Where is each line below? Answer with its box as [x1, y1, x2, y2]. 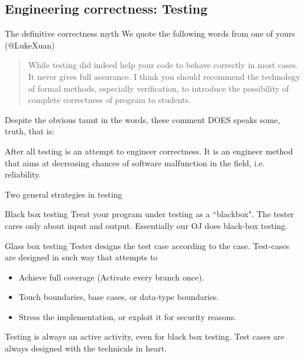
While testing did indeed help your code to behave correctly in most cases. [28, 59, 298, 71]
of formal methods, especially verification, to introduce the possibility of [28, 82, 289, 94]
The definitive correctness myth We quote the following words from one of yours [5, 27, 296, 40]
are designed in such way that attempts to [5, 251, 158, 263]
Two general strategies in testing [5, 188, 122, 200]
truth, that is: [5, 125, 55, 137]
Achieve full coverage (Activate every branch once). [18, 270, 205, 283]
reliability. [5, 168, 41, 180]
